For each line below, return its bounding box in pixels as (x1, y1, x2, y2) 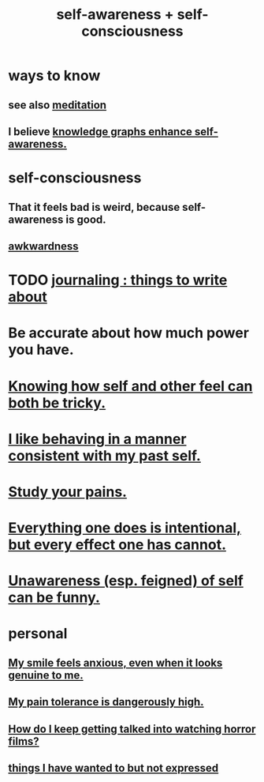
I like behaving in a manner (8, 430, 187, 448)
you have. (8, 341, 75, 359)
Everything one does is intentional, (8, 519, 242, 537)
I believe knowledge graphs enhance (8, 125, 193, 138)
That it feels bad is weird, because (8, 200, 180, 214)
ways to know (8, 67, 101, 85)
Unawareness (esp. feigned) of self (8, 572, 244, 590)
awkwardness (8, 239, 79, 253)
